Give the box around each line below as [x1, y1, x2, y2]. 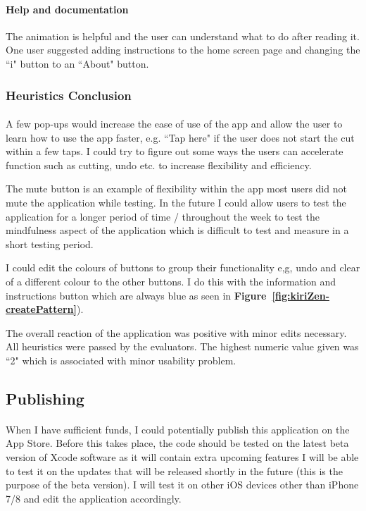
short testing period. [6, 236, 94, 251]
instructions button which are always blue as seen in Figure [6, 288, 267, 302]
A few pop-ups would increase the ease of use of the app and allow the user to [6, 116, 343, 131]
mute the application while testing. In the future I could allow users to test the [6, 195, 346, 209]
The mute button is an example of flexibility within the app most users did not [6, 181, 347, 196]
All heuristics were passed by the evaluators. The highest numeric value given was [6, 339, 359, 354]
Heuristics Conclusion [6, 86, 132, 104]
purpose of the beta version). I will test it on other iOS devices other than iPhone [6, 477, 359, 492]
